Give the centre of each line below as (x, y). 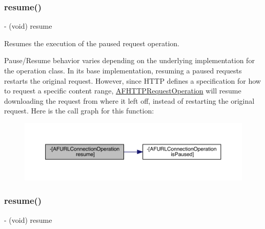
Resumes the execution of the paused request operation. (92, 43)
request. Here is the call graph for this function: (79, 111)
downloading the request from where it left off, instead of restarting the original (129, 100)
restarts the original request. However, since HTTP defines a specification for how (132, 80)
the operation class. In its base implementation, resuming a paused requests (123, 70)
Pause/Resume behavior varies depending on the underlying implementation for (129, 60)
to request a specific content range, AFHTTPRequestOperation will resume (123, 91)
